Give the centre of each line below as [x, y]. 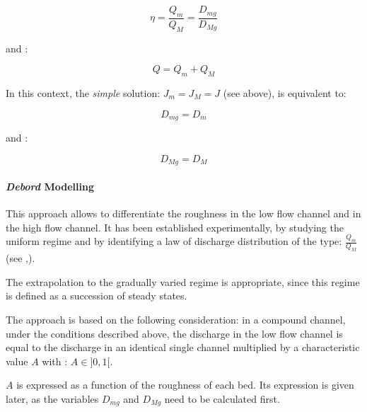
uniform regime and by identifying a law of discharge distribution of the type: [174, 241]
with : [55, 361]
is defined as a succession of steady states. [97, 296]
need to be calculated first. [222, 398]
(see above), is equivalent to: [285, 93]
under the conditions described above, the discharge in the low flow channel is [174, 333]
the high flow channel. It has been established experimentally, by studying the [175, 227]
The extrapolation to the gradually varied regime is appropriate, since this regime [183, 281]
